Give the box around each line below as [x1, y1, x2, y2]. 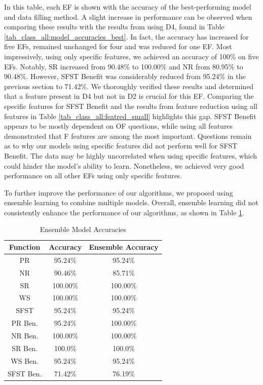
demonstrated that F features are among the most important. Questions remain [4, 130, 252, 141]
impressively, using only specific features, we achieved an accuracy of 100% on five [4, 51, 259, 61]
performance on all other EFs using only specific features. [4, 170, 182, 181]
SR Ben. [12, 342, 37, 353]
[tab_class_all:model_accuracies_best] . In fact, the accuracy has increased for [4, 31, 249, 42]
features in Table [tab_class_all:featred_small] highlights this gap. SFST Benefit [4, 110, 256, 121]
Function [9, 242, 41, 252]
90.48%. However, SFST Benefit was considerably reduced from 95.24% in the [4, 71, 246, 82]
